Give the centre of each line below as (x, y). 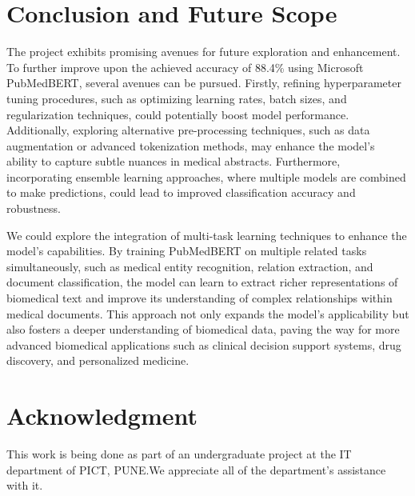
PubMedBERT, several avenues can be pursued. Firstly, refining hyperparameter (204, 83)
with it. (25, 485)
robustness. (34, 208)
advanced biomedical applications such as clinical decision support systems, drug (204, 344)
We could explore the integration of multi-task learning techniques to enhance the (207, 235)
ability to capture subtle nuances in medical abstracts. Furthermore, (174, 161)
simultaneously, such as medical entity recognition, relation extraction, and (190, 266)
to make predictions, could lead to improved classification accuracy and (181, 192)
